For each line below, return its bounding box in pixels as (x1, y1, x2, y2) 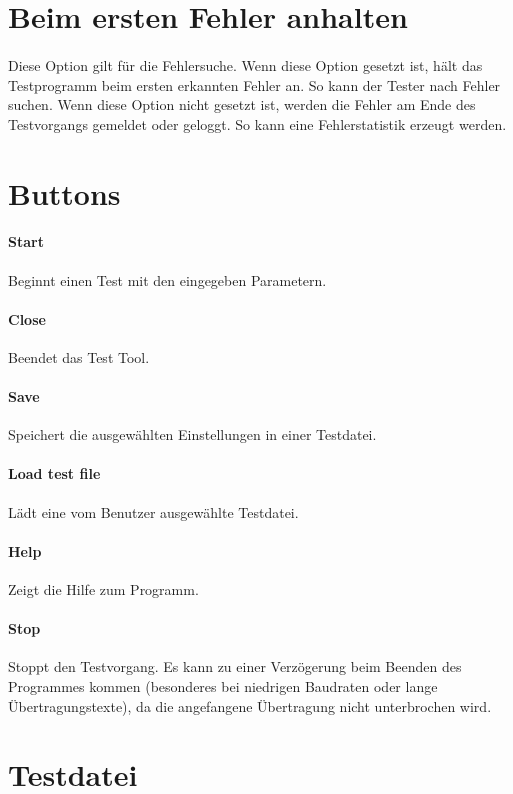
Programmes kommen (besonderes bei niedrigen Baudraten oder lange (8, 676, 438, 697)
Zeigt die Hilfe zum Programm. (8, 579, 199, 600)
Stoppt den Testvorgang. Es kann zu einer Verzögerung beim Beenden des (8, 656, 462, 677)
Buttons (8, 172, 121, 213)
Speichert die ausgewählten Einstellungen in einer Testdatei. (8, 424, 377, 445)
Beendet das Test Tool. (8, 346, 150, 367)
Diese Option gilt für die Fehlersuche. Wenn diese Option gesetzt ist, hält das (8, 54, 483, 75)
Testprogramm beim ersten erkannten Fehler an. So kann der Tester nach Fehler (8, 74, 501, 95)
